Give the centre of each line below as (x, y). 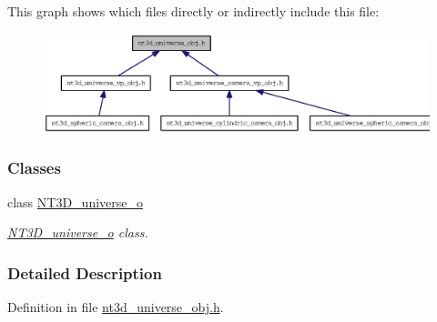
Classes (34, 168)
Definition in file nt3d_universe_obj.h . (116, 307)
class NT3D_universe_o (76, 201)
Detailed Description (85, 272)
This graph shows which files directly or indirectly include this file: (193, 11)
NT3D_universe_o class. (78, 232)
